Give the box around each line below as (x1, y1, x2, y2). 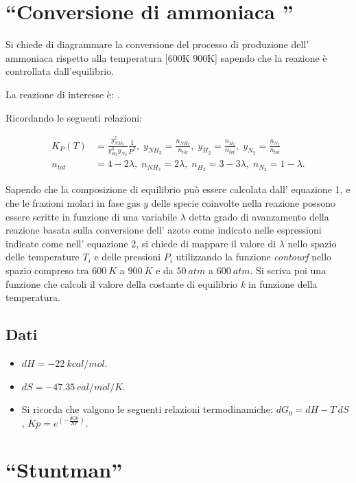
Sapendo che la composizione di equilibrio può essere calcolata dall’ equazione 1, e (5, 182, 351, 196)
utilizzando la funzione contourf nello (176, 249, 332, 264)
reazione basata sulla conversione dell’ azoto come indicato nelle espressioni (5, 223, 322, 237)
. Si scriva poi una (250, 262, 327, 277)
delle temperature (5, 249, 80, 264)
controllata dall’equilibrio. (5, 64, 115, 78)
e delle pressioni (94, 249, 161, 264)
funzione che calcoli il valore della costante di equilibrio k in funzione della (5, 276, 318, 291)
